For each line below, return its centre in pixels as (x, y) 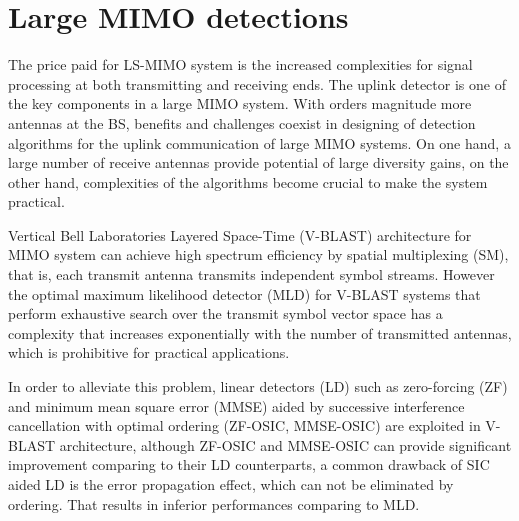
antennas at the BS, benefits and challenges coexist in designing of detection (242, 122)
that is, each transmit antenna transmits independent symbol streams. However (251, 274)
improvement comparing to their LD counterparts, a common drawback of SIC (249, 464)
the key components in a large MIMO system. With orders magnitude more (240, 103)
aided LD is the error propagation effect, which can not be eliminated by (231, 484)
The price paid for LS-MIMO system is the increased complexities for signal (240, 64)
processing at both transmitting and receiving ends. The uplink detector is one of (257, 83)
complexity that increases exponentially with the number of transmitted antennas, (260, 332)
